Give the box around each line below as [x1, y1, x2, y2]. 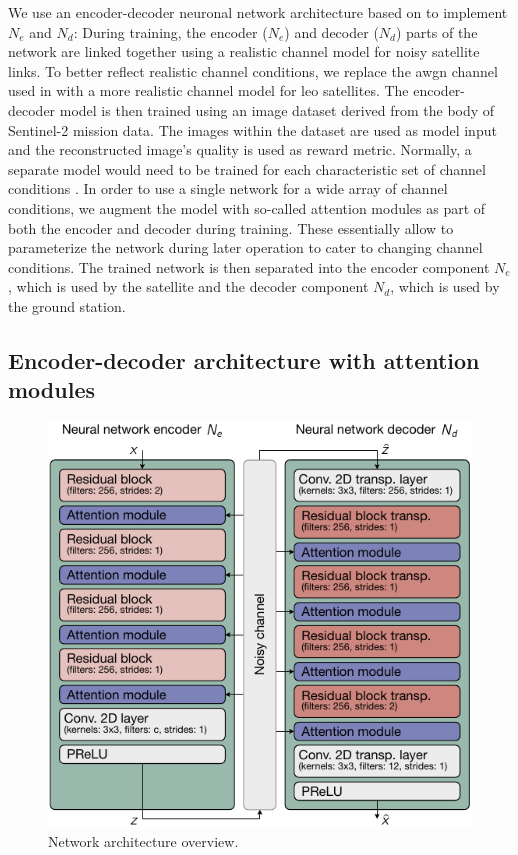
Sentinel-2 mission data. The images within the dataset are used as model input [8, 119, 497, 140]
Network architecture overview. [48, 830, 239, 851]
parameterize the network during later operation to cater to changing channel [8, 237, 483, 258]
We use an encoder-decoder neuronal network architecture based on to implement [8, 2, 508, 22]
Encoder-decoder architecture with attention [8, 344, 480, 375]
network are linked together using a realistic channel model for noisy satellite [8, 41, 480, 62]
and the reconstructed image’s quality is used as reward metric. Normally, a [8, 139, 472, 160]
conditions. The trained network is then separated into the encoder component [8, 256, 490, 277]
